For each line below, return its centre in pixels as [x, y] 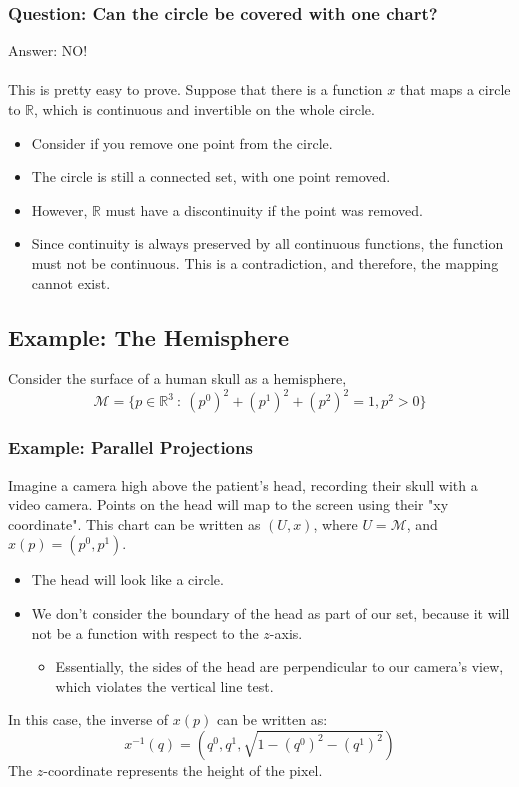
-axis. [286, 632]
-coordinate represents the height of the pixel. [183, 770]
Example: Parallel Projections [130, 447]
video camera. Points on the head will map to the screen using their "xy [228, 504]
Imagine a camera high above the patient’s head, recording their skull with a [243, 484]
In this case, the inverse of [88, 719]
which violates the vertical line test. [164, 685]
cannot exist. [71, 282]
